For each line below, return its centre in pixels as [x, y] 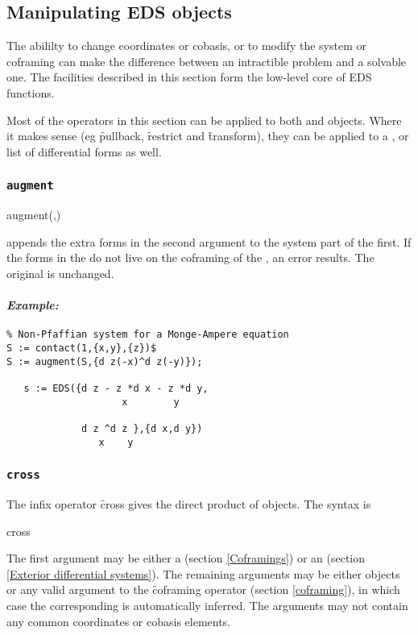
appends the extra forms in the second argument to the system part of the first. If [209, 241]
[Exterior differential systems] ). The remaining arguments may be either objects [203, 573]
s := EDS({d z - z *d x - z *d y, [116, 388]
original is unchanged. [60, 273]
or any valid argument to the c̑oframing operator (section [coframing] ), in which [203, 589]
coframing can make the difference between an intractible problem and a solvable [207, 61]
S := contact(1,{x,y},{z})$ [82, 348]
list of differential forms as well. [84, 151]
